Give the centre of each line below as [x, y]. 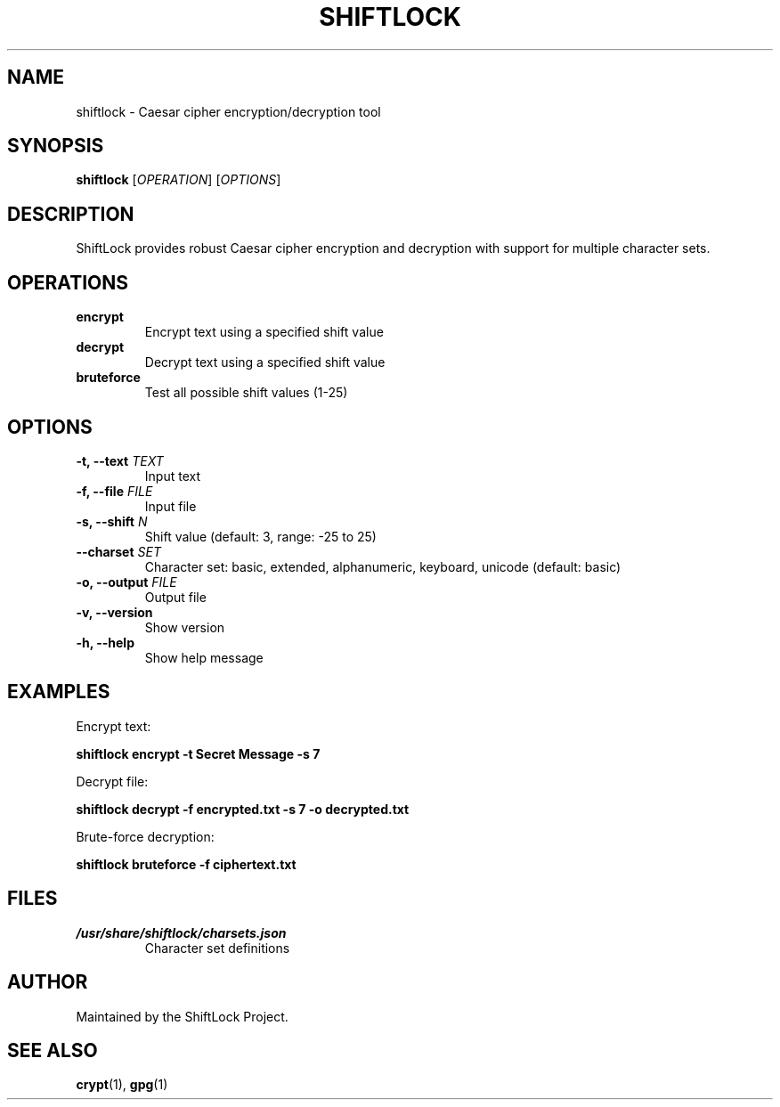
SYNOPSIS [56, 146]
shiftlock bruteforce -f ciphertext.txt [186, 864]
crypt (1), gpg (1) [122, 1085]
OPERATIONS [68, 282]
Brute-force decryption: [145, 836]
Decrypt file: [112, 781]
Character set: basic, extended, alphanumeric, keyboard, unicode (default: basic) [383, 566]
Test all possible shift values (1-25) [246, 393]
